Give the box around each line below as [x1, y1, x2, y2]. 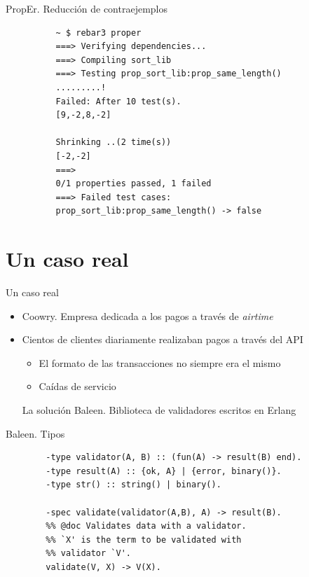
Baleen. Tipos [6, 426, 65, 440]
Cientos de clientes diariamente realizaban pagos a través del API [22, 332, 303, 347]
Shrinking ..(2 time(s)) [55, 137, 172, 148]
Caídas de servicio [39, 379, 116, 394]
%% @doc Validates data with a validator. [46, 521, 247, 531]
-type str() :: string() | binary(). [46, 480, 221, 490]
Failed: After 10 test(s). [55, 96, 181, 106]
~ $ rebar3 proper [55, 27, 142, 38]
